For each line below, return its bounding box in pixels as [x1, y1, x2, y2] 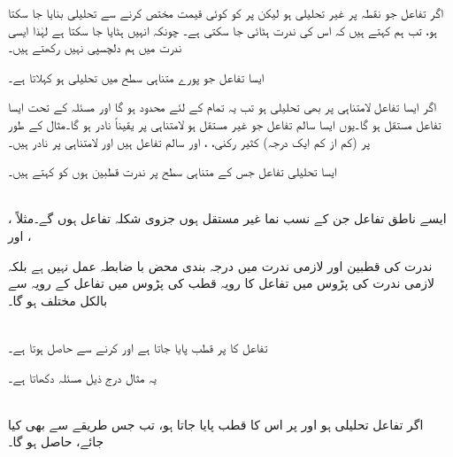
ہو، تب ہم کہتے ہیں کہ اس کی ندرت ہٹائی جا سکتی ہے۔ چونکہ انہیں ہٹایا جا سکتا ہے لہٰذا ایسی [8, 20, 437, 39]
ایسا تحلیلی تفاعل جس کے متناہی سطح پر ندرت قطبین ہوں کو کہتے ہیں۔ [8, 162, 337, 181]
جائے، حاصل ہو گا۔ [8, 432, 104, 451]
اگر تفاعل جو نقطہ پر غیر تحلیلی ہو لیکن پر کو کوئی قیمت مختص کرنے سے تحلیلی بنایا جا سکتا [8, 4, 444, 21]
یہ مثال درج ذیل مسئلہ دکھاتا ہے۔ [8, 368, 157, 386]
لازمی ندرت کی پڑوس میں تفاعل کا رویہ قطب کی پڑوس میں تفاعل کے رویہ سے [8, 274, 434, 292]
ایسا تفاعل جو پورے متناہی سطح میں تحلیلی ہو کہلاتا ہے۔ [8, 67, 265, 86]
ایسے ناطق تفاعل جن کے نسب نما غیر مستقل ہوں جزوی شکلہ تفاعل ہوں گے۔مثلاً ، [8, 209, 447, 228]
